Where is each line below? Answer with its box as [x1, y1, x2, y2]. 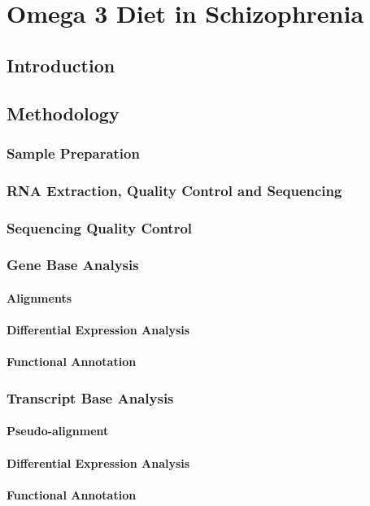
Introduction [7, 52, 115, 77]
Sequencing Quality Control [7, 217, 193, 238]
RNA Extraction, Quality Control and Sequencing [7, 180, 342, 200]
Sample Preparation [7, 142, 140, 163]
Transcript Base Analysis [7, 387, 174, 408]
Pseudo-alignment [7, 422, 109, 439]
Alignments [7, 289, 72, 306]
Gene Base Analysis [7, 255, 139, 275]
